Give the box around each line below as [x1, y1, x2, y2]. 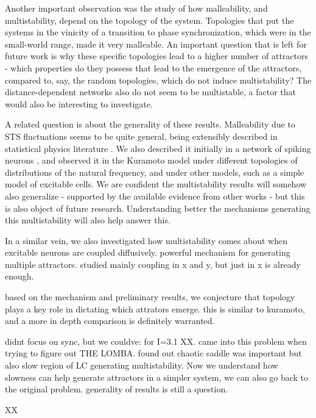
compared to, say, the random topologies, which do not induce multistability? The [5, 73, 312, 86]
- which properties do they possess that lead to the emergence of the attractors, [5, 61, 302, 74]
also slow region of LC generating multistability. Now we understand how [5, 359, 278, 372]
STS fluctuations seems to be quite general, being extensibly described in [5, 129, 278, 142]
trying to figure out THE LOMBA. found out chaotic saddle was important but [5, 347, 302, 359]
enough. [5, 270, 34, 283]
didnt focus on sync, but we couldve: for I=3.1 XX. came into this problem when [5, 334, 307, 347]
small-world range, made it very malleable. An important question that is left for [5, 37, 307, 50]
